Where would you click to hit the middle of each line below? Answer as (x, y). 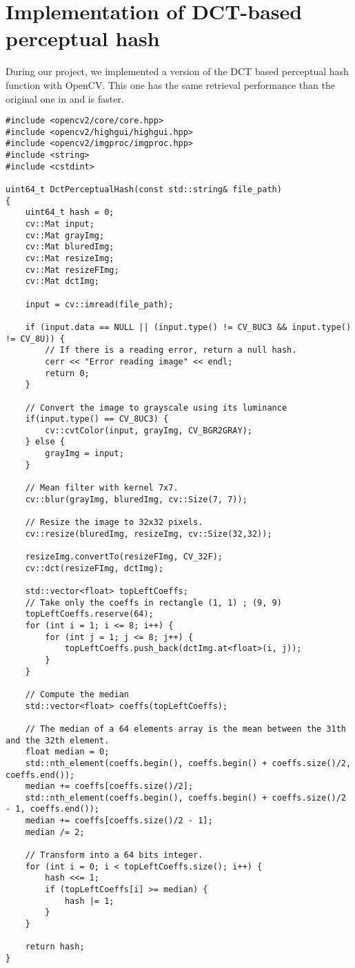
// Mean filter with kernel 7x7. (102, 488)
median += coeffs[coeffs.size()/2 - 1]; (119, 821)
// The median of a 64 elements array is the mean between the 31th (185, 729)
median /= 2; (55, 832)
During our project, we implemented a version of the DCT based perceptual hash (177, 71)
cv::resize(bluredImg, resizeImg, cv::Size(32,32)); (149, 534)
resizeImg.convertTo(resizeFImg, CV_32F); (124, 557)
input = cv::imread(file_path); (99, 304)
